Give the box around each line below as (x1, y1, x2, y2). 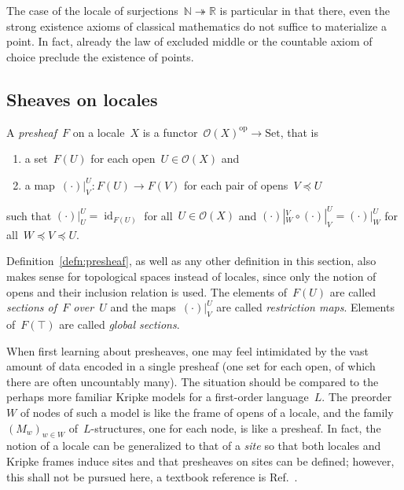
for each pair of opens (184, 176, 288, 193)
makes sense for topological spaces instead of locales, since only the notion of (6, 268, 376, 285)
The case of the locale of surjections (6, 2, 178, 18)
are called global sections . (59, 316, 180, 333)
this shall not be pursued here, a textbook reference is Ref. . (6, 468, 298, 484)
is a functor (142, 123, 198, 140)
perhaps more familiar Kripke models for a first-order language (6, 389, 309, 405)
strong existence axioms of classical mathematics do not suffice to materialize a (6, 17, 387, 34)
